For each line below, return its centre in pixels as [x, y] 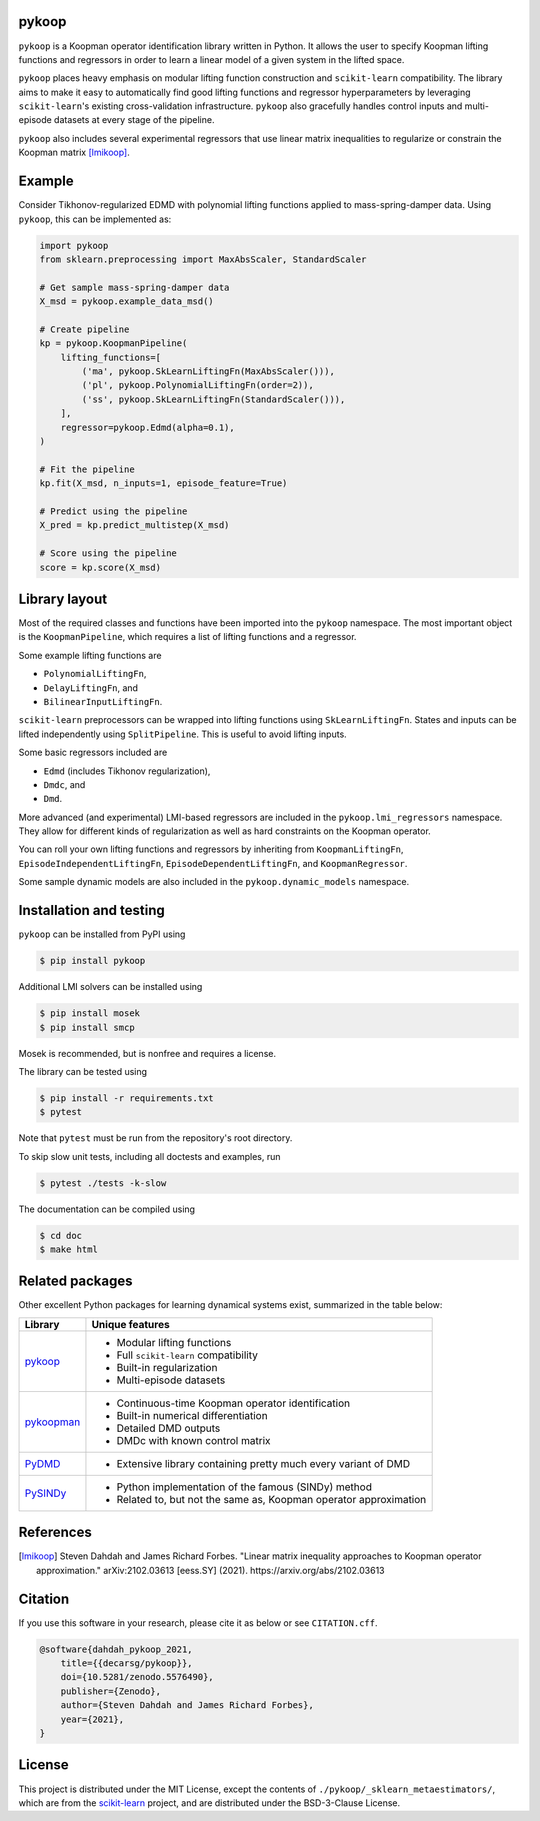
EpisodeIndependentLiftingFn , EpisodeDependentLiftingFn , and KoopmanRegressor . [213, 863]
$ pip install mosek [89, 1013]
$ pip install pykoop [92, 961]
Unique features [130, 1324]
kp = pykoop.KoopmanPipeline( [113, 343]
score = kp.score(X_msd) [100, 567]
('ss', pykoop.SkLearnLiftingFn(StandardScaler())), [213, 399]
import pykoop [74, 245]
